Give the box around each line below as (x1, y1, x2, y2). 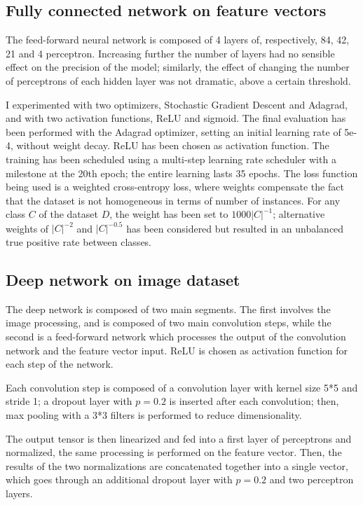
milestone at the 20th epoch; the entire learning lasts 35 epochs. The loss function (6, 165, 358, 180)
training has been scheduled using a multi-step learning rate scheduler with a (6, 151, 336, 166)
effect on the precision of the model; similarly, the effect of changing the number (6, 60, 350, 74)
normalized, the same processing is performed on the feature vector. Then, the (6, 445, 342, 459)
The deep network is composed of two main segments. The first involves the (6, 301, 331, 316)
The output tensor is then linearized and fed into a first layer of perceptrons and (6, 431, 352, 445)
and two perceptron (269, 472, 354, 487)
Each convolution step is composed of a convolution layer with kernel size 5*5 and (6, 380, 358, 394)
